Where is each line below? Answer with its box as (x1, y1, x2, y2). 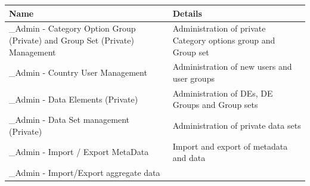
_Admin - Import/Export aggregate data (9, 166, 160, 179)
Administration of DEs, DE (172, 86, 273, 99)
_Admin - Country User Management (9, 66, 147, 79)
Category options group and (172, 33, 275, 46)
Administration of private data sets (172, 119, 301, 132)
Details (172, 7, 202, 19)
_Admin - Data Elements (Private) (9, 92, 138, 105)
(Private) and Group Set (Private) (9, 33, 134, 46)
